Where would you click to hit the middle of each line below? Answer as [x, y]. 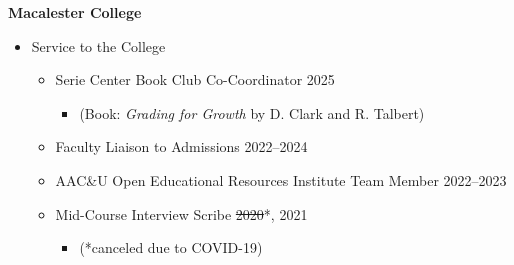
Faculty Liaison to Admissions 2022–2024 [181, 146]
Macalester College [75, 12]
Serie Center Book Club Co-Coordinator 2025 [195, 79]
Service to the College [98, 45]
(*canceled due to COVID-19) [171, 247]
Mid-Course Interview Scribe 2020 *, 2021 [181, 213]
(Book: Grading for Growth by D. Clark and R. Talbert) [252, 112]
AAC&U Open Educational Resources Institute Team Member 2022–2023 [281, 179]
